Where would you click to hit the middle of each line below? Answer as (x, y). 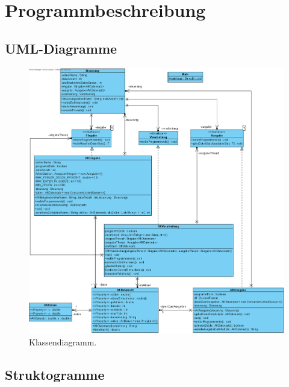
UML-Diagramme (61, 48)
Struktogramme (55, 374)
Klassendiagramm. (63, 341)
